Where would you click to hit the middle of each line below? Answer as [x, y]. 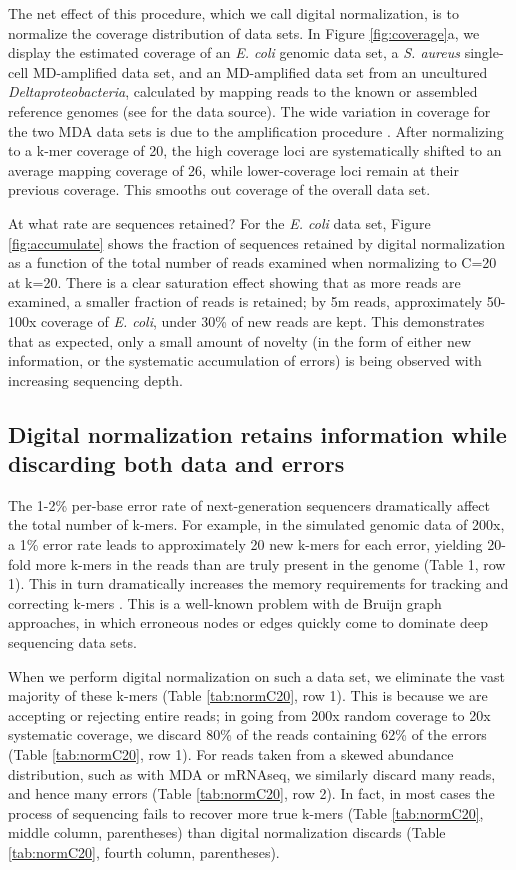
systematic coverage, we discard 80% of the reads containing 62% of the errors [247, 734]
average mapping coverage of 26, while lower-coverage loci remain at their [233, 169]
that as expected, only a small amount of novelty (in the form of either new [239, 340]
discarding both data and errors [176, 463]
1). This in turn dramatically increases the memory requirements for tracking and [258, 583]
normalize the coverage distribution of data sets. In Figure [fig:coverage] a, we [244, 32]
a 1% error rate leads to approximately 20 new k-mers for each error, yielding [245, 544]
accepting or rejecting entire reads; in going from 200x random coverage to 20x [249, 714]
